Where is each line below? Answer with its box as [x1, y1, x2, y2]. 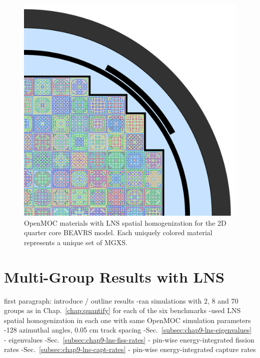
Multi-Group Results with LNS [4, 266, 224, 287]
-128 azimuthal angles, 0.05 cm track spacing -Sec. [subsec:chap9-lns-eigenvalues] [4, 325, 252, 335]
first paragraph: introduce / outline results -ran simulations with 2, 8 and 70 [4, 295, 238, 306]
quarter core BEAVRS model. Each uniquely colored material [24, 227, 212, 238]
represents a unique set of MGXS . [24, 237, 127, 247]
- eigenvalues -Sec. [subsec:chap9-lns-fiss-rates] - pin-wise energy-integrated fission [4, 334, 254, 345]
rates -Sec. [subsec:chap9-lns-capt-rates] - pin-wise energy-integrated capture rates [4, 344, 256, 355]
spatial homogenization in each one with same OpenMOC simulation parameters [4, 315, 251, 325]
